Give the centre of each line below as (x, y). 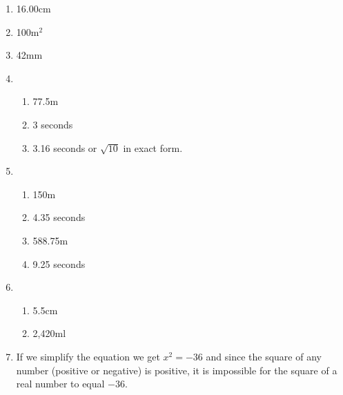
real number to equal (60, 384)
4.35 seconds (59, 217)
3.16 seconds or (65, 147)
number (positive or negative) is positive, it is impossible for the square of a (177, 370)
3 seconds (53, 124)
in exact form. (153, 147)
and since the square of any (264, 356)
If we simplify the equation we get (88, 356)
